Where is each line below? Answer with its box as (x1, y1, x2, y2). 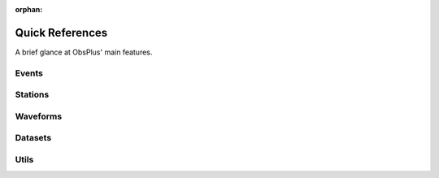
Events (15, 67, 44, 79)
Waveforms (15, 111, 63, 122)
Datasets (15, 132, 52, 144)
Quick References (15, 25, 108, 40)
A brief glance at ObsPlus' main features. (15, 47, 153, 57)
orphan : (15, 5, 43, 14)
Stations (15, 89, 50, 101)
